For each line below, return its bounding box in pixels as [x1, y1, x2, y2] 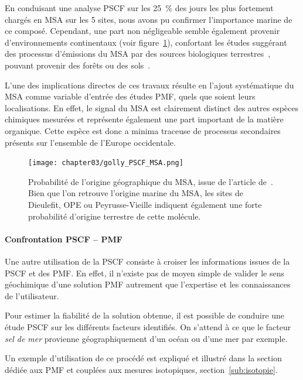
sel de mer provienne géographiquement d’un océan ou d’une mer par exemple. [5, 332, 288, 344]
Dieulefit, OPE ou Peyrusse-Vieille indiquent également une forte [28, 198, 262, 210]
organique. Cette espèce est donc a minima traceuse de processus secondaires [5, 124, 281, 136]
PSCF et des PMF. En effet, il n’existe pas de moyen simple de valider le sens [5, 266, 285, 279]
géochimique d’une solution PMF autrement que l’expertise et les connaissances [5, 278, 291, 290]
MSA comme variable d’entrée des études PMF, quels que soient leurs [5, 90, 256, 102]
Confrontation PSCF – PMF [5, 232, 122, 245]
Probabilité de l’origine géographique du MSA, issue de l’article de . [28, 175, 273, 187]
